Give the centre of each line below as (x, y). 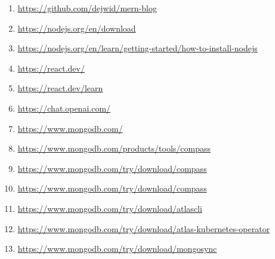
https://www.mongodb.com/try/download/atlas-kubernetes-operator (144, 228)
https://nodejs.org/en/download (77, 28)
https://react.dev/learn (60, 88)
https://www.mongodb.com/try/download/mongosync (117, 249)
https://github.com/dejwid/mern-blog (87, 8)
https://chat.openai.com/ (64, 108)
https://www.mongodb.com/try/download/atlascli (110, 208)
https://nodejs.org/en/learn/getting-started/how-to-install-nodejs (137, 48)
